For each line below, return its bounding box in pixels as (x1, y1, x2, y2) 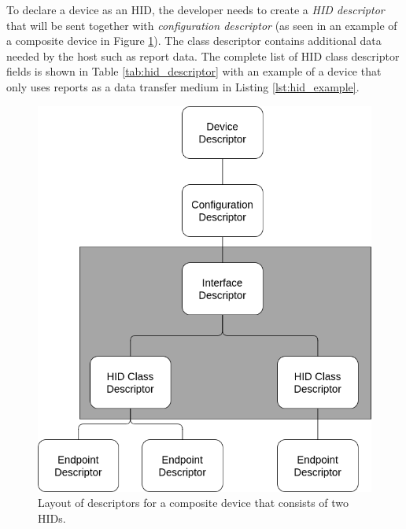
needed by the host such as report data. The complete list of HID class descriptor (6, 47, 400, 64)
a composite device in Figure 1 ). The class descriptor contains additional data (6, 32, 382, 49)
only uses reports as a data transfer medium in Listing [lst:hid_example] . (6, 78, 360, 94)
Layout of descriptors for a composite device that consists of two (38, 494, 349, 511)
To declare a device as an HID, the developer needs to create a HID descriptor (6, 2, 385, 17)
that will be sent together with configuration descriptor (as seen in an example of (6, 17, 397, 33)
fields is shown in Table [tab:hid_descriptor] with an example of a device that (6, 63, 382, 80)
